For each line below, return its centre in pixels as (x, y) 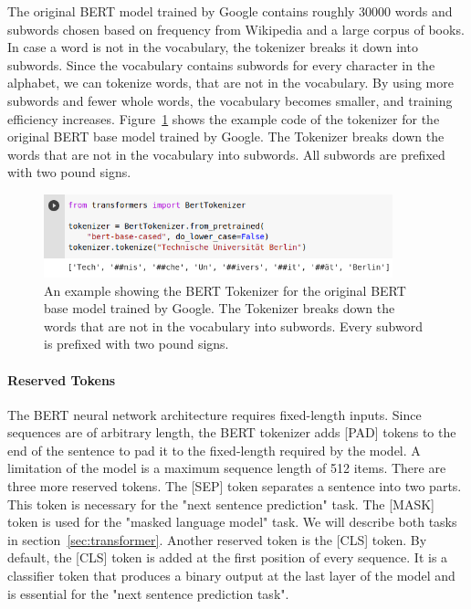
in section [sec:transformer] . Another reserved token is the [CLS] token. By (217, 539)
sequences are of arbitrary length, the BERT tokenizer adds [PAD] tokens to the (232, 432)
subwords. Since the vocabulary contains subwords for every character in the (221, 64)
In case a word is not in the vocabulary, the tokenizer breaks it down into (213, 47)
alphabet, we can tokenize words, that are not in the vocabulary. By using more (230, 83)
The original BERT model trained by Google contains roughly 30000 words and (230, 11)
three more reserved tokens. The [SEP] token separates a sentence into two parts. (235, 486)
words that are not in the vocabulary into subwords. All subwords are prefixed (226, 154)
